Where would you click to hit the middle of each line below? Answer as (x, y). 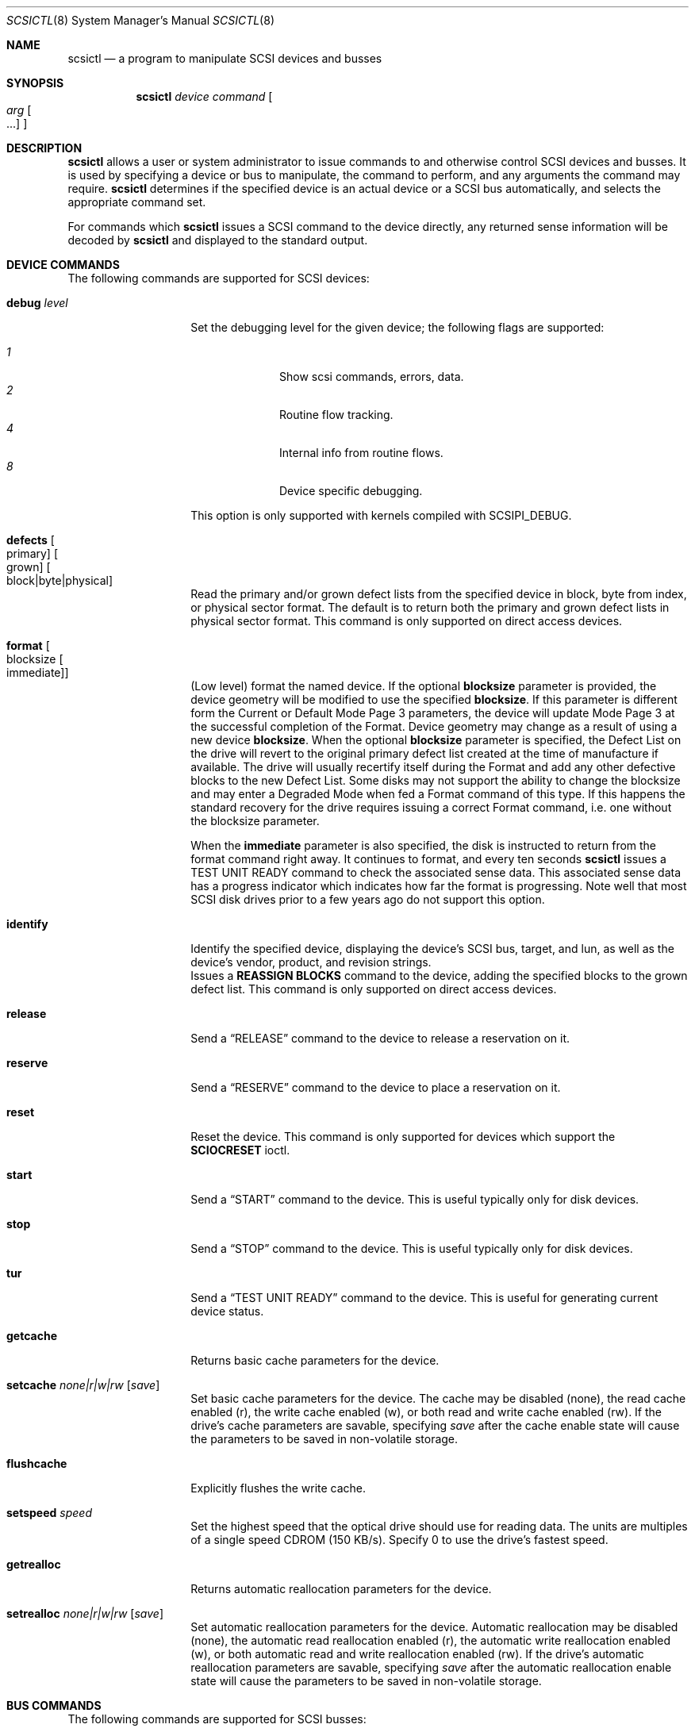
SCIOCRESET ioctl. (240, 1150)
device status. (227, 1311)
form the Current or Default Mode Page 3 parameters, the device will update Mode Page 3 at (433, 713)
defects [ (31, 540)
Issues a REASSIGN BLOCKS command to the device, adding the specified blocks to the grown (439, 975)
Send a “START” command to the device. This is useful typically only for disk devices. (415, 1199)
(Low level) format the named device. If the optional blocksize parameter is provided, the (424, 686)
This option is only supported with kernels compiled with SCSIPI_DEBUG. (381, 515)
